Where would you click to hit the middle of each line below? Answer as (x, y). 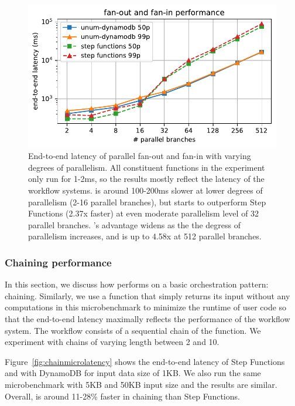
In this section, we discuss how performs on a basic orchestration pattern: (137, 284)
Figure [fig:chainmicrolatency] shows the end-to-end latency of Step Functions (145, 361)
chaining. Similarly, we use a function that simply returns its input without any (147, 295)
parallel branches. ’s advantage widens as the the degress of (134, 224)
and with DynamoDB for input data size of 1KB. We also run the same (133, 373)
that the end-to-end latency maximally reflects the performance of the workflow (147, 319)
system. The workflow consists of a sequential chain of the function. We (133, 330)
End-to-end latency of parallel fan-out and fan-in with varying (140, 156)
